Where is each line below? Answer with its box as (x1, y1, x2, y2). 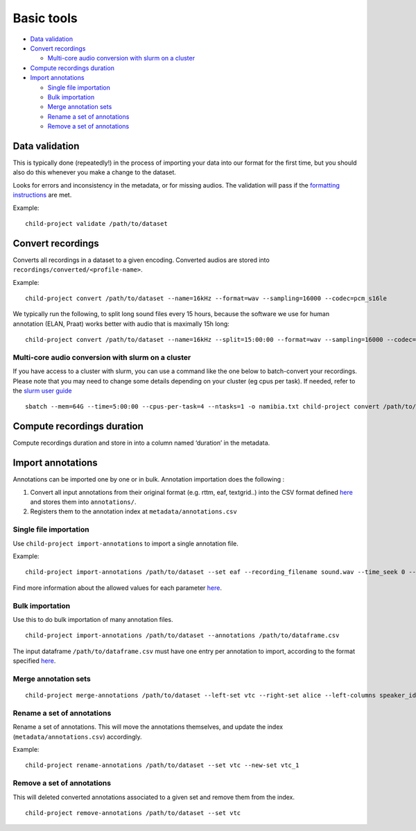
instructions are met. (12, 191, 72, 199)
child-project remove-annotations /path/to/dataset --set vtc (25, 809, 241, 816)
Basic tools (12, 10, 78, 26)
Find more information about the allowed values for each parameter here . (12, 584, 222, 592)
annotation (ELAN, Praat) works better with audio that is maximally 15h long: (12, 320, 230, 328)
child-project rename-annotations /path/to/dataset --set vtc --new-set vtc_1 (25, 762, 300, 769)
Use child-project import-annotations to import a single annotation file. (12, 539, 239, 548)
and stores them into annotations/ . (30, 497, 137, 507)
